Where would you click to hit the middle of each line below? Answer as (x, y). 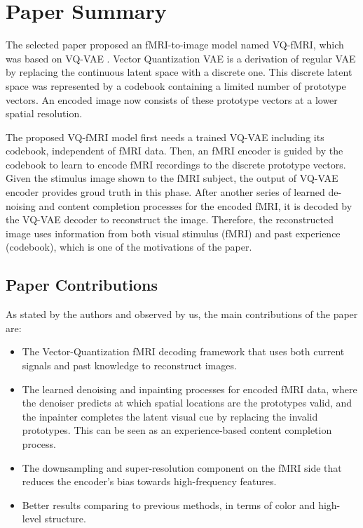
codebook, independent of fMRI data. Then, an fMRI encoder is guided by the (174, 151)
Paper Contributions (82, 285)
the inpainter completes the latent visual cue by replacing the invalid (170, 416)
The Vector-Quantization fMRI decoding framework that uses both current (183, 351)
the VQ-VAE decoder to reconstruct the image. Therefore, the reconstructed (170, 219)
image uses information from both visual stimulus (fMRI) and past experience (173, 233)
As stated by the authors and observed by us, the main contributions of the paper (182, 314)
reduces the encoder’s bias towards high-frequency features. (149, 481)
